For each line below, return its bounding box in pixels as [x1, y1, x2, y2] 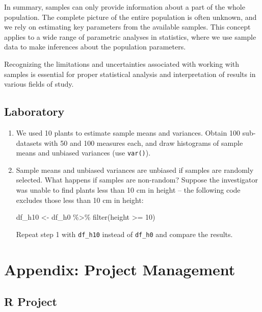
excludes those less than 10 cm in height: [16, 194, 144, 205]
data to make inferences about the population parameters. [4, 41, 186, 52]
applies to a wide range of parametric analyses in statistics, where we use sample [4, 31, 256, 42]
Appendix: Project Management [4, 258, 235, 279]
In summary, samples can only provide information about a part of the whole [4, 2, 245, 12]
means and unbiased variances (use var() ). [16, 147, 151, 158]
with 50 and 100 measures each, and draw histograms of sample [44, 137, 243, 148]
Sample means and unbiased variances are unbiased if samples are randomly [16, 164, 254, 175]
